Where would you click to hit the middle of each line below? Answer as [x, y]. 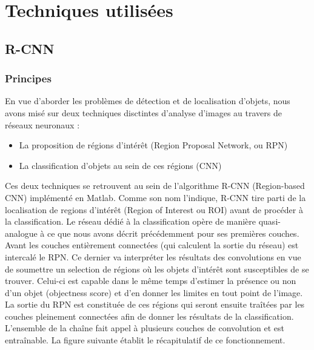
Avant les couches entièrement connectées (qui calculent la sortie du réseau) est [152, 245]
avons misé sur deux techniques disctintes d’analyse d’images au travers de [143, 112]
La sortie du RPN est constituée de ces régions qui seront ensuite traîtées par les [155, 304]
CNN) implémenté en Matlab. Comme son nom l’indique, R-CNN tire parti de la [155, 197]
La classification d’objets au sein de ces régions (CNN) [120, 165]
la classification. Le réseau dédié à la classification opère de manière [131, 221]
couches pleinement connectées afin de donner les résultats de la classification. [149, 316]
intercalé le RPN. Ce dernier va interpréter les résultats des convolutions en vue [153, 256]
